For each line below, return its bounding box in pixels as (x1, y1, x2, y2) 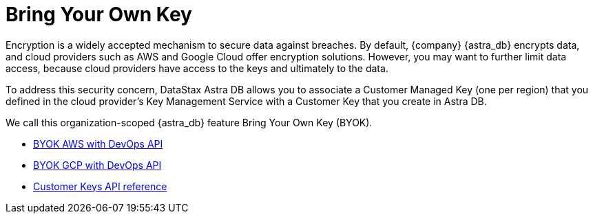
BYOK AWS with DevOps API (33, 137, 163, 150)
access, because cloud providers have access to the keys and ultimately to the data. (6, 62, 388, 74)
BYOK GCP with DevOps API (33, 159, 162, 171)
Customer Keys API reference (33, 180, 167, 192)
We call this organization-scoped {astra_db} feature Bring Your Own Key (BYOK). (6, 116, 373, 128)
